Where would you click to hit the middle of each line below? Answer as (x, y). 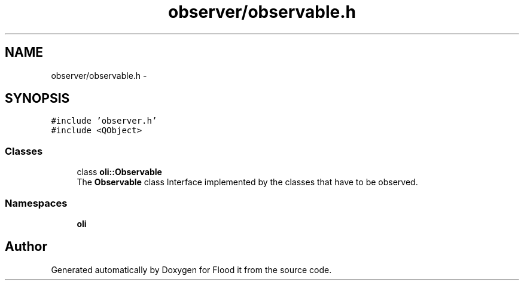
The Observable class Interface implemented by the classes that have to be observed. (247, 182)
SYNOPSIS (37, 99)
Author (26, 247)
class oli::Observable (119, 172)
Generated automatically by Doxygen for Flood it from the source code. (191, 269)
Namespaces (36, 203)
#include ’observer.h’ (104, 121)
